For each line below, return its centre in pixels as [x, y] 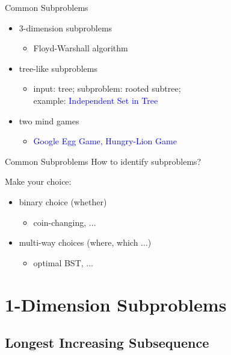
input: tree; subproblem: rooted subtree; [107, 88]
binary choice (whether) [63, 201]
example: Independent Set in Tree [96, 100]
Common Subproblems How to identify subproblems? [103, 161]
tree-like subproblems [58, 68]
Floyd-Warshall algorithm [81, 48]
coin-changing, [60, 222]
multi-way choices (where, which [79, 242]
